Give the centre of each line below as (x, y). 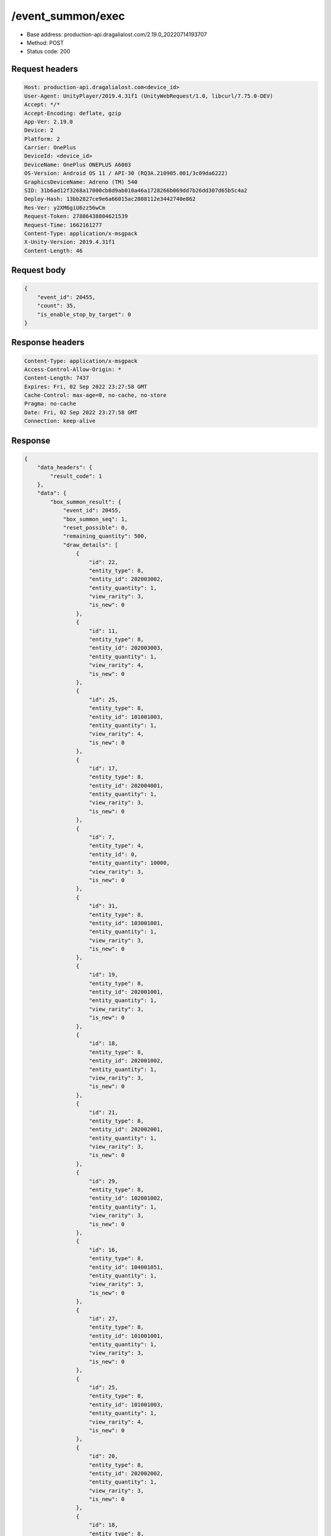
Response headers (48, 343)
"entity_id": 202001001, (126, 992)
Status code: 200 (48, 52)
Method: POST (45, 42)
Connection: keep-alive (60, 421)
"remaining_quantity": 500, (105, 536)
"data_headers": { (65, 468)
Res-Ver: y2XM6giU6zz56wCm (65, 208)
